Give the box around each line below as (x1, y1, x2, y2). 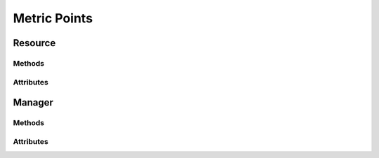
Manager (13, 96, 54, 108)
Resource (13, 37, 56, 49)
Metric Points (13, 10, 93, 26)
